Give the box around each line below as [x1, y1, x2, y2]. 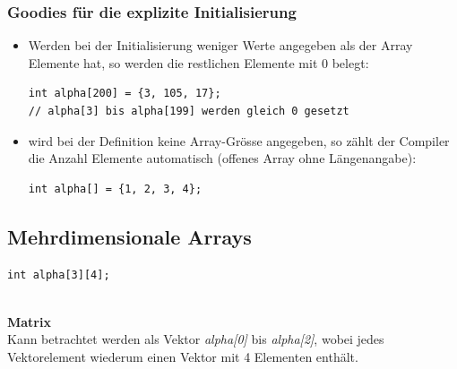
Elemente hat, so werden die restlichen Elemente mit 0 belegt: [28, 53, 369, 72]
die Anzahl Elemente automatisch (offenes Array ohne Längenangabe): [28, 149, 417, 167]
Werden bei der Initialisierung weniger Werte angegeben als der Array [28, 36, 413, 55]
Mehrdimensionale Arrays [7, 222, 252, 250]
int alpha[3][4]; [7, 268, 110, 281]
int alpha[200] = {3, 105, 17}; [28, 87, 221, 100]
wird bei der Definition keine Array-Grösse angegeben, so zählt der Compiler [28, 131, 450, 150]
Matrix [7, 312, 51, 330]
